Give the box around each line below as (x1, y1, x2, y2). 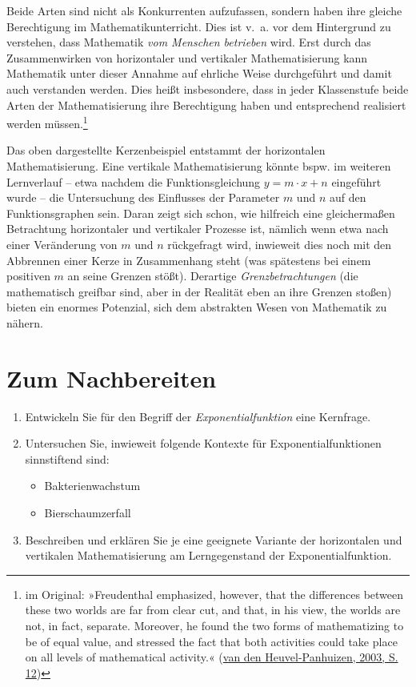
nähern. (6, 314, 43, 331)
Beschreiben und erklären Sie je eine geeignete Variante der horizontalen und (25, 531, 402, 548)
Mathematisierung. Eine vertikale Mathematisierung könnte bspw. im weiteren (6, 158, 391, 174)
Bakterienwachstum (44, 477, 141, 494)
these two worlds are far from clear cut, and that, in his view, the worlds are (25, 601, 401, 618)
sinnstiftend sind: (25, 450, 110, 467)
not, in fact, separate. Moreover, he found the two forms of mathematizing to (25, 617, 404, 633)
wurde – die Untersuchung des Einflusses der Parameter (6, 189, 280, 206)
